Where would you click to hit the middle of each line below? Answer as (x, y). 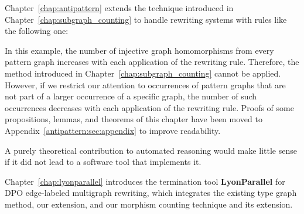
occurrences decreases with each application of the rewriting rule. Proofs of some (149, 107)
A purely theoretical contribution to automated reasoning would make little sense (151, 150)
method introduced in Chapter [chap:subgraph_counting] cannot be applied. (143, 73)
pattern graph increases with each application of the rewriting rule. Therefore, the (152, 62)
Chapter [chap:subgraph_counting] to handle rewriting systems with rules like (146, 19)
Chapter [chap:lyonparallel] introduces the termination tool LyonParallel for (145, 181)
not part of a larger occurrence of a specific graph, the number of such (131, 96)
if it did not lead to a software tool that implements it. (103, 162)
